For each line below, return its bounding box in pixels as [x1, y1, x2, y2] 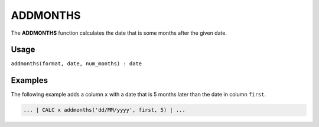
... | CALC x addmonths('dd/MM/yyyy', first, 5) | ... [23, 106, 185, 113]
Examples [11, 75, 48, 85]
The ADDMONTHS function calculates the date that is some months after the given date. [11, 29, 227, 36]
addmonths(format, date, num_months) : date [11, 61, 142, 67]
